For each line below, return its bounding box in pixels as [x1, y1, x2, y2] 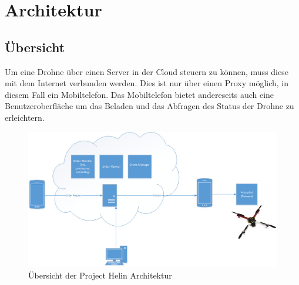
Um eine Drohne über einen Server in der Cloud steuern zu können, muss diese [5, 65, 288, 77]
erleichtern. [5, 111, 45, 123]
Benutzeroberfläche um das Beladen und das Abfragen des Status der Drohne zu [5, 100, 294, 112]
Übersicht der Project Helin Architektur [28, 269, 172, 281]
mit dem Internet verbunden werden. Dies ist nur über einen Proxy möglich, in [5, 77, 289, 89]
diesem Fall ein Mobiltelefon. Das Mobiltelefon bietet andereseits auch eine [5, 88, 274, 100]
